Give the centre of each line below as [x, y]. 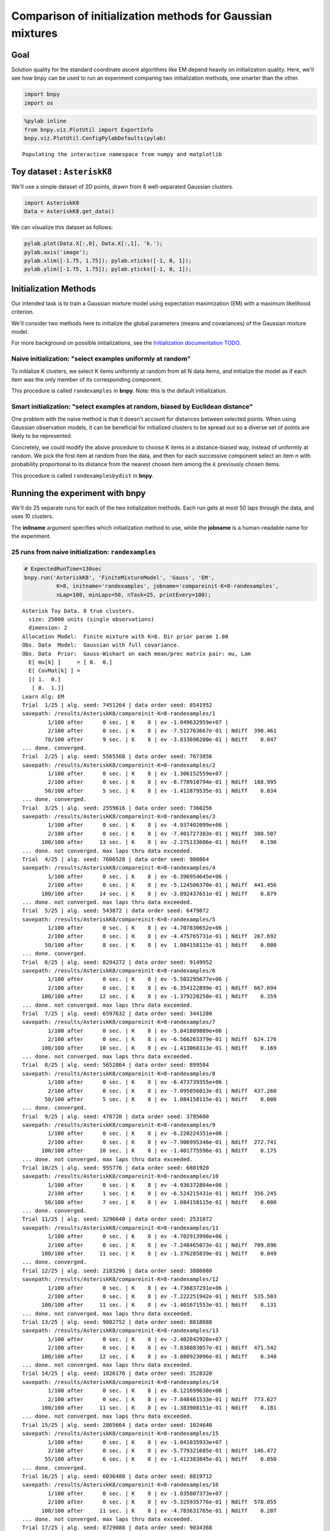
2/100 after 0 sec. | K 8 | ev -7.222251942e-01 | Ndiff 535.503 [162, 1296]
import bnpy [42, 94]
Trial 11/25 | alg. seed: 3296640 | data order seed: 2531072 [117, 1219]
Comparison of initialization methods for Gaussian [142, 16]
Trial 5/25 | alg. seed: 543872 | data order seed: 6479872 [116, 911]
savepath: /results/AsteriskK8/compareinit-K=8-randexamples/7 [119, 1022]
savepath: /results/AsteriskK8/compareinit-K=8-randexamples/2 [119, 765]
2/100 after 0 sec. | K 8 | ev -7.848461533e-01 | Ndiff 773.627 [162, 1399]
